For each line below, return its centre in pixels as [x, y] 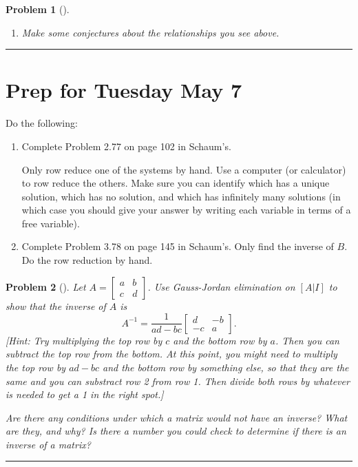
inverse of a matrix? [48, 444]
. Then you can [307, 340]
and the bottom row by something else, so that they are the [226, 367]
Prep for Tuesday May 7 [124, 90]
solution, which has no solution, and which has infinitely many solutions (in [181, 196]
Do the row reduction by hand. [87, 260]
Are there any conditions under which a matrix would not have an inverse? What [177, 417]
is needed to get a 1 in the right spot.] [85, 394]
